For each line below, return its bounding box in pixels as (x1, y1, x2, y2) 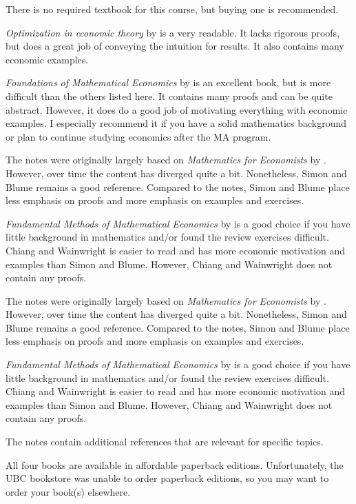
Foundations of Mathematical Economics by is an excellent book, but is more (6, 75, 331, 90)
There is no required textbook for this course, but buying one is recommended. (6, 2, 339, 16)
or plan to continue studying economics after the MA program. (6, 129, 271, 143)
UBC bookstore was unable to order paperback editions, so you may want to (6, 471, 329, 485)
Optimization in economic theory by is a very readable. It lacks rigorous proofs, (6, 25, 340, 39)
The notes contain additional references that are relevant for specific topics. (6, 434, 324, 449)
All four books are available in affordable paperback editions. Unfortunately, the (6, 457, 344, 472)
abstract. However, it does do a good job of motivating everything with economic (6, 102, 348, 117)
